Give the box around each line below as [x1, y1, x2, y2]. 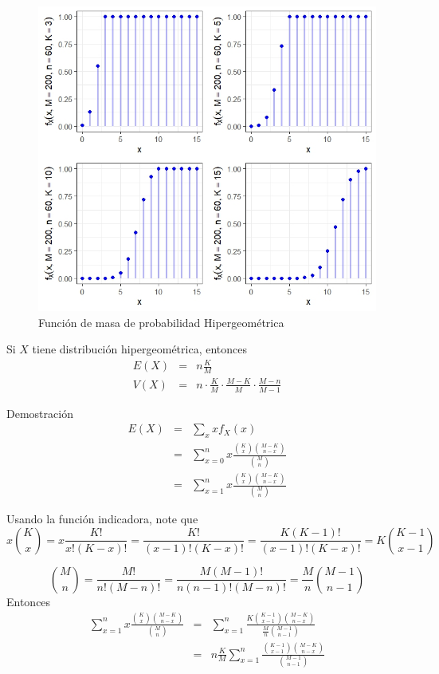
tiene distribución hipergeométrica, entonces [32, 341, 247, 357]
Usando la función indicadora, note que [6, 510, 198, 527]
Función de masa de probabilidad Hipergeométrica [38, 313, 284, 330]
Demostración [6, 404, 73, 421]
